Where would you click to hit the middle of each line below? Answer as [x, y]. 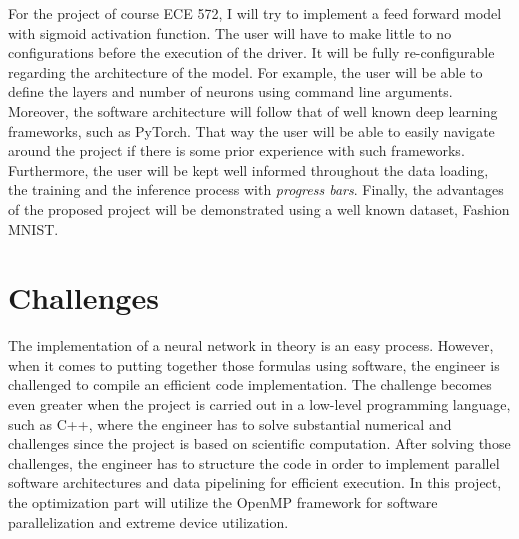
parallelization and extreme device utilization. [148, 521]
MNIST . [33, 228]
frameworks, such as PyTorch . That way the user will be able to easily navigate [251, 130]
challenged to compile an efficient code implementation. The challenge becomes [250, 384]
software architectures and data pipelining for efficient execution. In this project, [255, 482]
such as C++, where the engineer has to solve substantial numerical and [230, 423]
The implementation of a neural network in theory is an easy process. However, [251, 345]
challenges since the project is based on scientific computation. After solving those [259, 443]
